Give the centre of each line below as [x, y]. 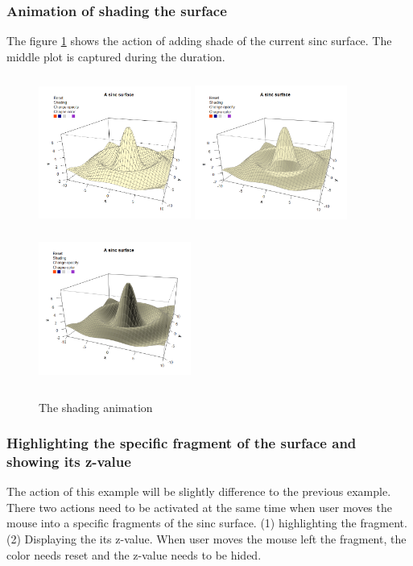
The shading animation [96, 407]
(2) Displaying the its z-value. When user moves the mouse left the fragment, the [206, 539]
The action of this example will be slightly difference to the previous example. [199, 491]
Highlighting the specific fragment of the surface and [182, 443]
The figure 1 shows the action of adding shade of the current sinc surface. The [199, 41]
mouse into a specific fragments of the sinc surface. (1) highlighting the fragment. [207, 523]
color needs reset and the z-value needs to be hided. [134, 554]
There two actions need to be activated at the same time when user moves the [199, 507]
